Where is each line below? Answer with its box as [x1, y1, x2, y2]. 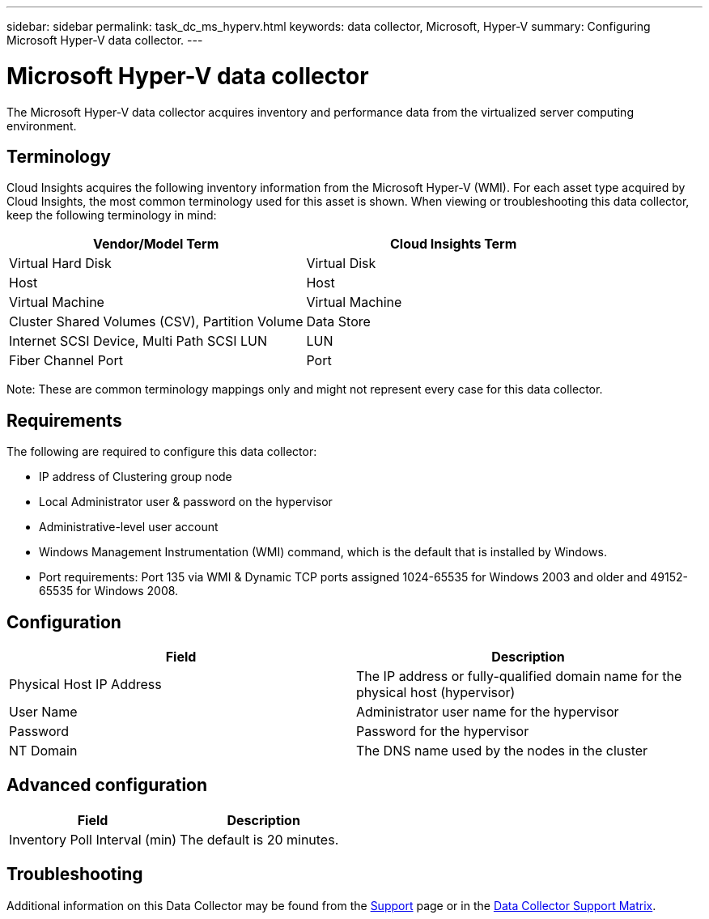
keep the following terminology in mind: [6, 208, 217, 223]
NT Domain [9, 742, 78, 759]
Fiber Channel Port [9, 352, 123, 369]
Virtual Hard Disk [9, 255, 112, 272]
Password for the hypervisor [356, 723, 529, 740]
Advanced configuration [6, 775, 208, 796]
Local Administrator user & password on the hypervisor [39, 495, 333, 509]
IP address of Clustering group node [39, 470, 232, 484]
